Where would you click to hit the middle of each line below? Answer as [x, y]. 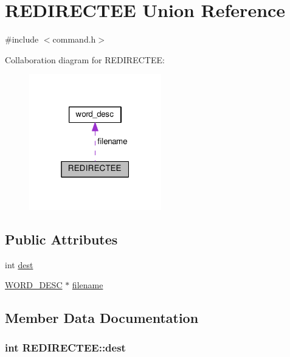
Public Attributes [61, 239]
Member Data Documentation [102, 318]
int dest [19, 264]
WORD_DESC [34, 285]
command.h [74, 39]
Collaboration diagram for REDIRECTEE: [85, 59]
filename [88, 285]
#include [22, 39]
